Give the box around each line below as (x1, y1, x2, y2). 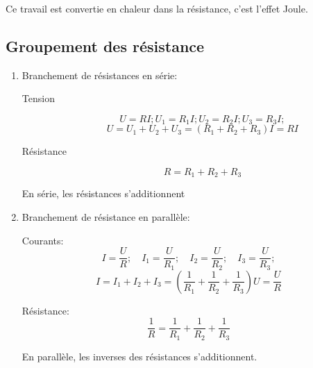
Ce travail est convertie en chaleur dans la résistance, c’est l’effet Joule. (6, 1, 308, 15)
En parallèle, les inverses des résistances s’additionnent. (22, 349, 257, 363)
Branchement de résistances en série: (22, 67, 178, 82)
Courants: (22, 233, 64, 247)
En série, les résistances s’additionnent (22, 186, 185, 201)
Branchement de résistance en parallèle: (22, 210, 190, 224)
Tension (22, 91, 55, 106)
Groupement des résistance (6, 35, 205, 56)
